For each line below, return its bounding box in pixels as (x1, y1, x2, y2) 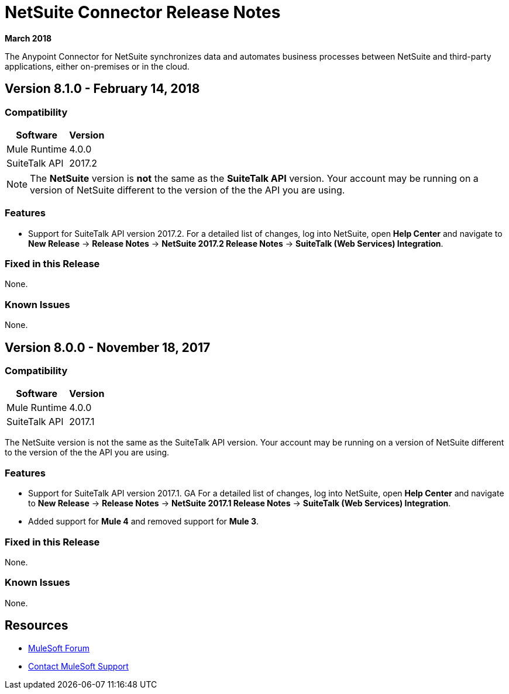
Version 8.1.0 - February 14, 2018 (5, 81, 200, 96)
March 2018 (5, 33, 52, 43)
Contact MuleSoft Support (28, 661, 129, 671)
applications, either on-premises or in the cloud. (5, 61, 190, 71)
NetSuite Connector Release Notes (5, 2, 281, 22)
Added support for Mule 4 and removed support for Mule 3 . (28, 516, 259, 527)
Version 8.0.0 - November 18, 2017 (5, 340, 211, 355)
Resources (5, 618, 68, 633)
